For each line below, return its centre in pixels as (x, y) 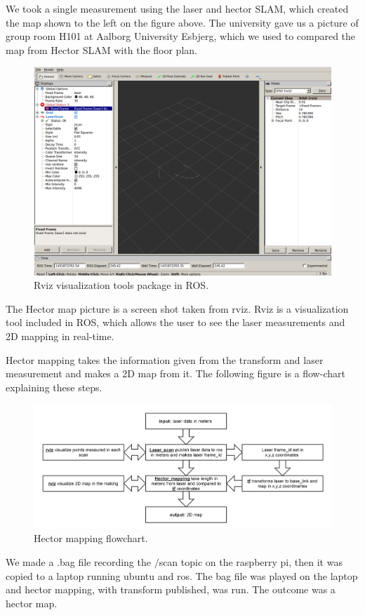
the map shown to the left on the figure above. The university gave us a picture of (182, 22)
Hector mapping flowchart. (91, 538)
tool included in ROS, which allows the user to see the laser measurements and (175, 322)
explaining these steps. (54, 387)
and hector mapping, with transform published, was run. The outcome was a (171, 589)
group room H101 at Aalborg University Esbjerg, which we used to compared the (181, 36)
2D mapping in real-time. (60, 336)
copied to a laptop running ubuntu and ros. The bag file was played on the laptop (182, 575)
